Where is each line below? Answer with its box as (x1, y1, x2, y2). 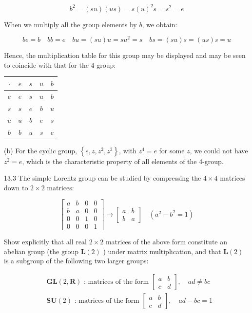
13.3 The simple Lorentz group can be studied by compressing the (4, 172, 201, 183)
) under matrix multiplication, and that (103, 246, 221, 256)
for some (159, 146, 185, 156)
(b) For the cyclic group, (4, 146, 78, 156)
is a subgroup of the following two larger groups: (4, 256, 149, 266)
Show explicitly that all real (4, 237, 87, 247)
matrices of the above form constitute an (105, 237, 227, 247)
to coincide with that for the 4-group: (4, 59, 116, 70)
